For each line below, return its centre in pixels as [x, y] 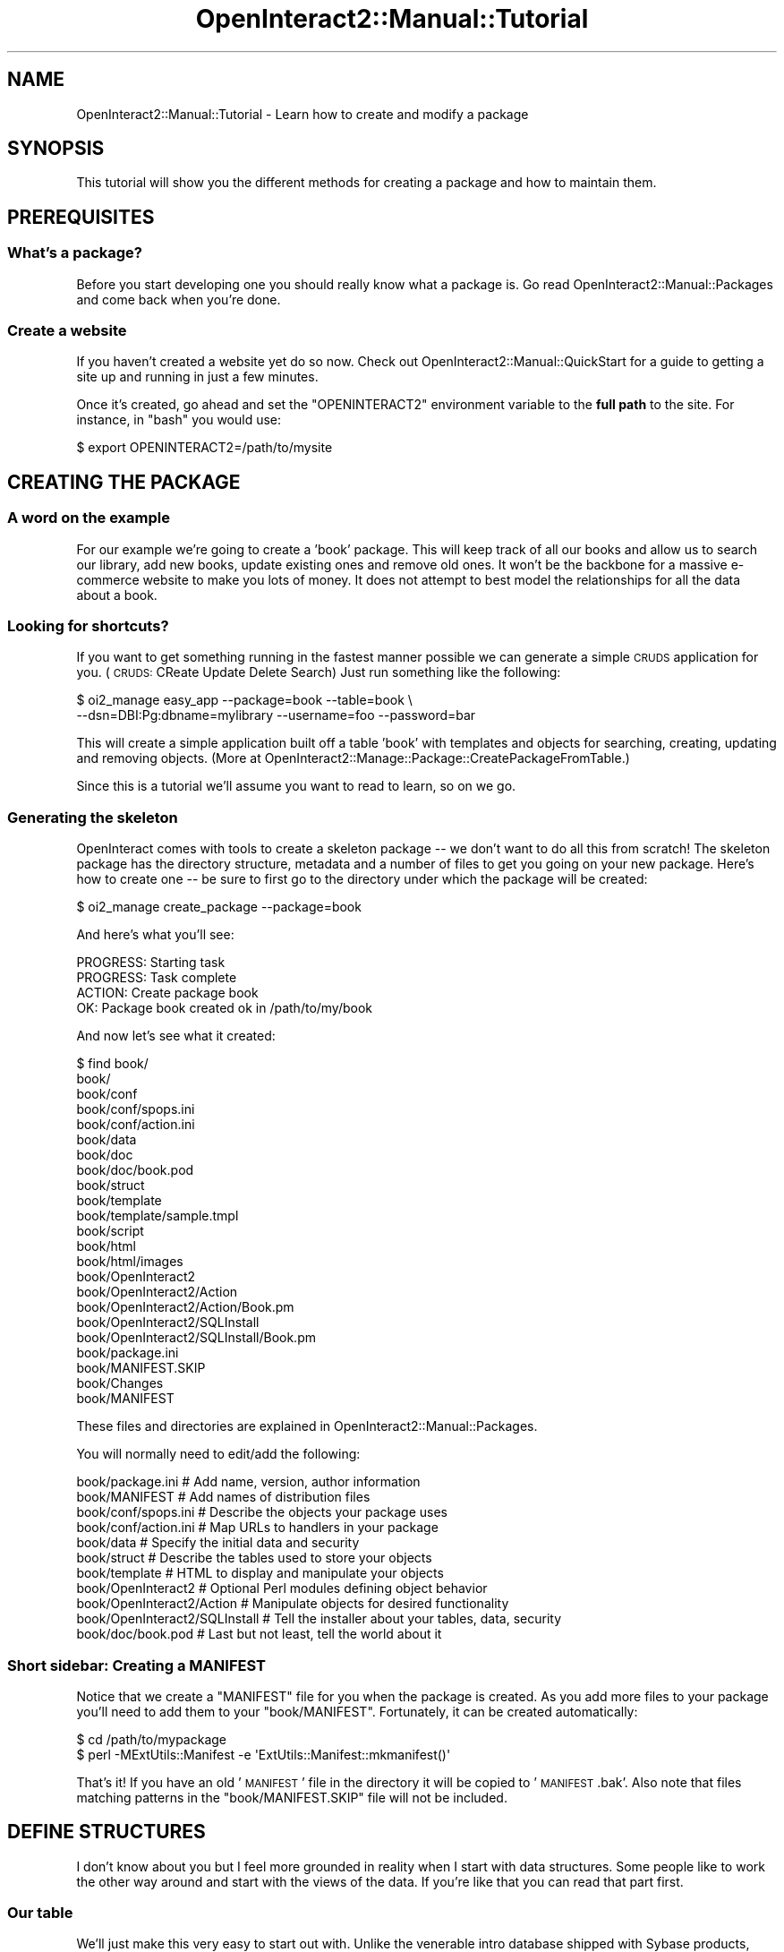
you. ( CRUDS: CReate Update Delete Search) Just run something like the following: [319, 672]
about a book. [117, 595]
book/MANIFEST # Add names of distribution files [223, 1497]
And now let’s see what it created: [176, 1036]
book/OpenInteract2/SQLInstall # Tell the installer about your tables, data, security [319, 1619]
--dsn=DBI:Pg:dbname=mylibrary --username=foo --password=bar [276, 715]
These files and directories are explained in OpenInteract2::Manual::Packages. [307, 1426]
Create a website [67, 331]
